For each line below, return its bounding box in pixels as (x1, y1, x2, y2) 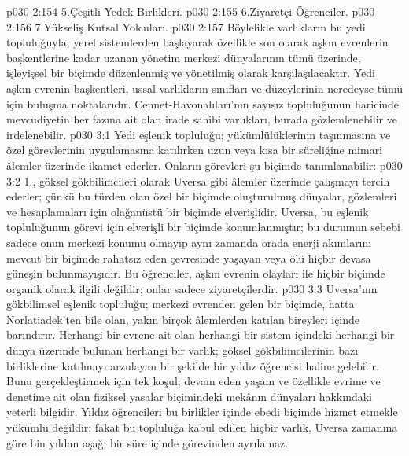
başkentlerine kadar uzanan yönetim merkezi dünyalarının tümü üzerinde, (6, 49, 361, 65)
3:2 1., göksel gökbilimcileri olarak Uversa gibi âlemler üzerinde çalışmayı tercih (6, 172, 390, 189)
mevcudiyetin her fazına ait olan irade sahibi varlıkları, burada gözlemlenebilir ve (6, 111, 397, 127)
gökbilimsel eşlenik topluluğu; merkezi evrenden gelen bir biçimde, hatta (6, 296, 355, 312)
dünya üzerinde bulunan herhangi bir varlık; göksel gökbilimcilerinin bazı (6, 342, 359, 359)
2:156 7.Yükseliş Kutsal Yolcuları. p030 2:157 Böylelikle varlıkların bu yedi (6, 18, 366, 35)
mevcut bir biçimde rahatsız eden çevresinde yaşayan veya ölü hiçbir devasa (6, 249, 371, 266)
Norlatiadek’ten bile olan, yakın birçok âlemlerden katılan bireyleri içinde (6, 311, 360, 327)
